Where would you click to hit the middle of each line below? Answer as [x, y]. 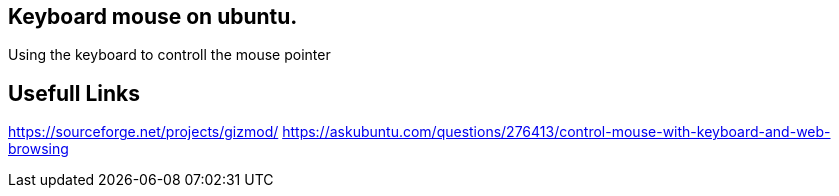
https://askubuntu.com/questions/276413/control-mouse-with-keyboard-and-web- [556, 132]
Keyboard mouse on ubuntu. [153, 16]
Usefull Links [74, 93]
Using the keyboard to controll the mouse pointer [169, 55]
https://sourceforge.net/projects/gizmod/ [143, 132]
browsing [38, 149]
